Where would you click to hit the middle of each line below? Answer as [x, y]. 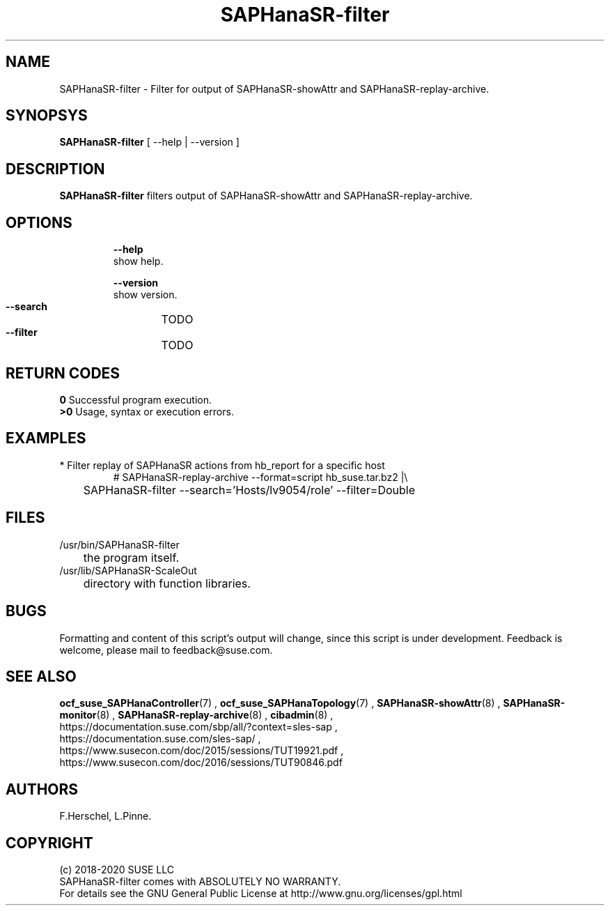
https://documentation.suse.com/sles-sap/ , [160, 739]
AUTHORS [42, 789]
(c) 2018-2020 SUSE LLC [117, 870]
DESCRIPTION [55, 169]
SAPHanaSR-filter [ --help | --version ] [149, 142]
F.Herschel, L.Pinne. [105, 816]
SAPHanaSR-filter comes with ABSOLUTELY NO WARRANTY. [200, 882]
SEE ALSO [41, 676]
